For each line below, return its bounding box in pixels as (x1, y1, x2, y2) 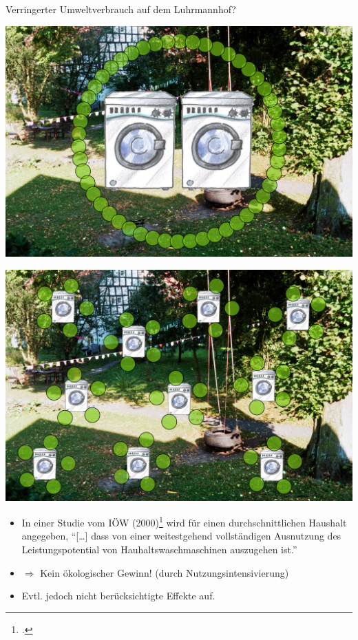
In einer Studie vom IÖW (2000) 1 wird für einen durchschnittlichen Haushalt (21, 513, 347, 529)
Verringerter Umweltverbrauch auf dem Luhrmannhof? (6, 2, 236, 16)
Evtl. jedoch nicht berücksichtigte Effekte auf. (21, 588, 215, 603)
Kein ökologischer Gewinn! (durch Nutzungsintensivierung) (40, 565, 289, 579)
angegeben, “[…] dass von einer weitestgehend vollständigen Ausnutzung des (21, 529, 341, 543)
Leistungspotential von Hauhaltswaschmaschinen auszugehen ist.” (21, 542, 297, 556)
